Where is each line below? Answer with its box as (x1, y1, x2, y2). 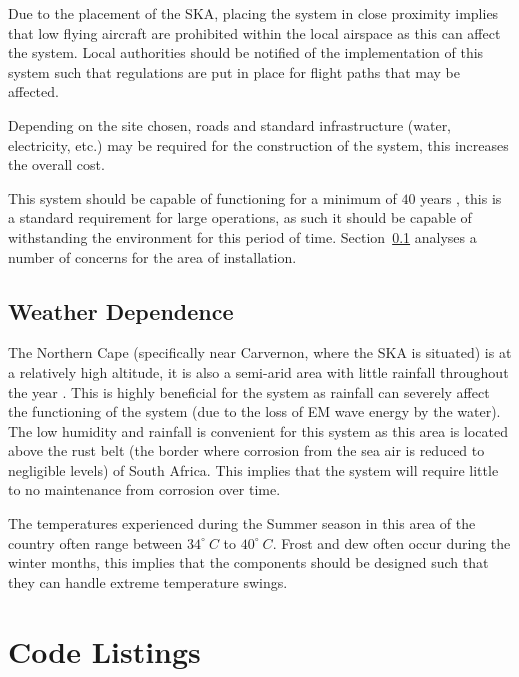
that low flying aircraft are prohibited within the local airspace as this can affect (8, 22, 501, 43)
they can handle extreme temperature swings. (8, 571, 288, 592)
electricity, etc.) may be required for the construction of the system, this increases (8, 134, 509, 155)
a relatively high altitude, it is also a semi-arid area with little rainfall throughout (8, 361, 509, 382)
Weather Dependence (8, 295, 234, 326)
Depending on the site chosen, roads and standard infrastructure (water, (8, 114, 452, 135)
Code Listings (8, 630, 201, 671)
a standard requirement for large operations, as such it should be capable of (8, 207, 472, 228)
